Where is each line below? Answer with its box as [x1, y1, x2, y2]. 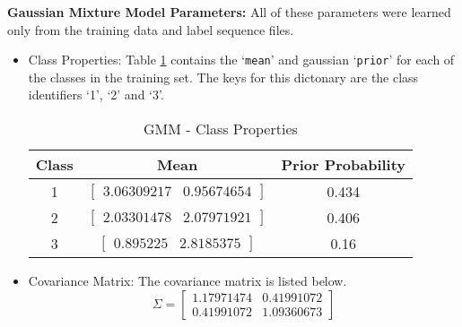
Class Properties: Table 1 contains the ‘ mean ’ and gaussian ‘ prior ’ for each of [28, 50, 455, 69]
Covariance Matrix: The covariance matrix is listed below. [28, 271, 347, 290]
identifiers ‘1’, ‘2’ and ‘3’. [28, 85, 164, 104]
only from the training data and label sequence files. [7, 20, 294, 39]
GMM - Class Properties [144, 118, 298, 140]
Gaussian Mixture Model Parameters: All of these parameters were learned [7, 3, 451, 21]
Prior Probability [281, 154, 406, 176]
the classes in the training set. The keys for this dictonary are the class [28, 67, 419, 86]
